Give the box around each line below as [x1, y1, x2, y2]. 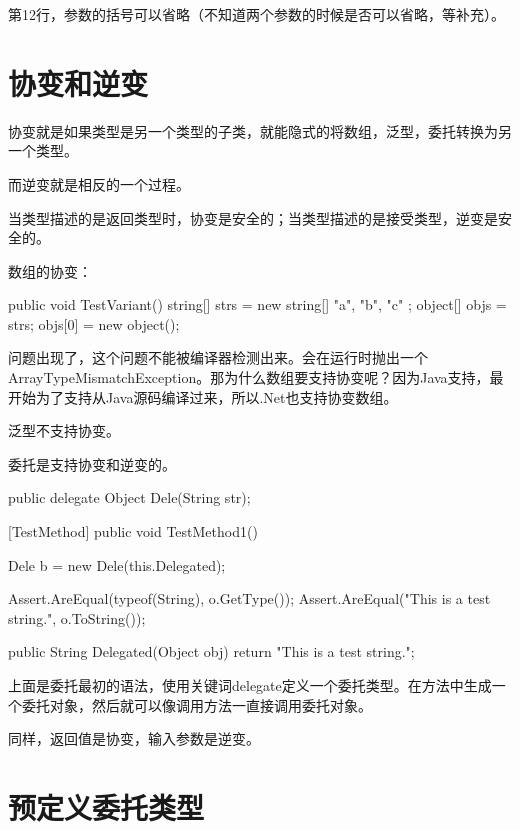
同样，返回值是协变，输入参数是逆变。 [8, 728, 260, 749]
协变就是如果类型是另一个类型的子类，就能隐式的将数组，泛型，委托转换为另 [8, 120, 512, 141]
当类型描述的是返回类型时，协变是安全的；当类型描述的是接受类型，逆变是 [8, 207, 498, 228]
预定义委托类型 [8, 786, 205, 827]
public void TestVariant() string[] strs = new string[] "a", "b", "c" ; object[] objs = [8, 294, 507, 315]
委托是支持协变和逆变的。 [8, 453, 176, 474]
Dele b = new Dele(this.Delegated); [8, 554, 226, 575]
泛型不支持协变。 [8, 420, 120, 441]
